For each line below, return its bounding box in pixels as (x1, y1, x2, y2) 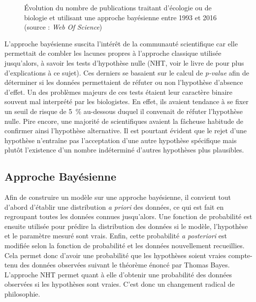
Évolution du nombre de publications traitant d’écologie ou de (24, 2, 212, 12)
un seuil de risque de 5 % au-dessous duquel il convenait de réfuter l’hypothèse (4, 106, 243, 116)
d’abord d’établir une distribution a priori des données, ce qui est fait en (4, 201, 224, 212)
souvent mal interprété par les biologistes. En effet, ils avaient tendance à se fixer (4, 96, 249, 107)
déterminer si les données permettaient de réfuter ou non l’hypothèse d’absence (4, 77, 243, 87)
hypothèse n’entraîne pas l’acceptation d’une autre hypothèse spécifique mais (4, 135, 237, 145)
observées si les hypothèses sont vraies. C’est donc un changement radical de (4, 279, 235, 289)
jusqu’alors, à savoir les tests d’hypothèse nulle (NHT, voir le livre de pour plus (4, 57, 244, 68)
